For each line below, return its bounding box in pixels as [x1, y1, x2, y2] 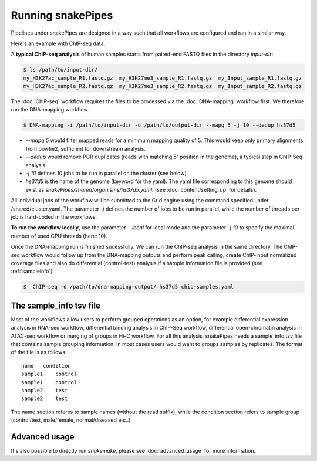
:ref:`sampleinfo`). [11, 267, 55, 275]
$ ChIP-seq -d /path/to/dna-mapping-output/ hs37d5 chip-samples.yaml [23, 283, 234, 290]
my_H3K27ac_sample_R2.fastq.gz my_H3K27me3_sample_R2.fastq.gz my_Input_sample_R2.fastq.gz [23, 83, 302, 90]
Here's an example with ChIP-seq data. [11, 40, 106, 47]
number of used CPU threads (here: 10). [11, 232, 108, 239]
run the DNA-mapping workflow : [11, 106, 91, 113]
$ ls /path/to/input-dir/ [23, 66, 98, 73]
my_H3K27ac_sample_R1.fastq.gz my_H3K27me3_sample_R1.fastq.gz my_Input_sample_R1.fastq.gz [23, 74, 302, 82]
